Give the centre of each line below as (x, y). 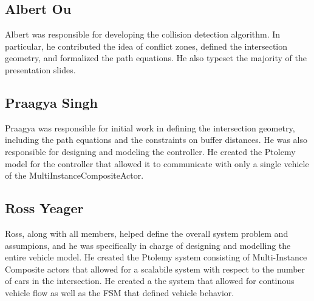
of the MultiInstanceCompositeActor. (74, 175)
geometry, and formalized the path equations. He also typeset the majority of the (156, 58)
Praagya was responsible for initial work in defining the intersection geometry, (150, 127)
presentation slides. (40, 69)
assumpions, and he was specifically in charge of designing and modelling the (148, 245)
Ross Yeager (44, 208)
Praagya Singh (51, 102)
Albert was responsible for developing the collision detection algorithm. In (143, 34)
